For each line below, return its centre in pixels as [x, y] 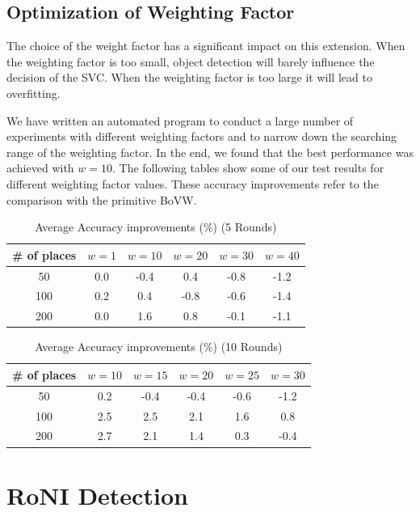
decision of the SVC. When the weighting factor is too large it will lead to [189, 77]
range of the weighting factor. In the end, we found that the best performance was [210, 152]
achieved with [40, 168]
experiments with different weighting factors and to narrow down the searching [202, 136]
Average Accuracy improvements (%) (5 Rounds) [156, 227]
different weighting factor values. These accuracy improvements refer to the [193, 183]
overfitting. [34, 93]
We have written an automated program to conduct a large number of [180, 120]
